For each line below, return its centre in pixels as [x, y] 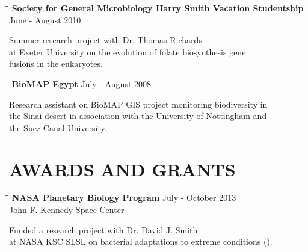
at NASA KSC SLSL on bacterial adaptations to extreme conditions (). [141, 241]
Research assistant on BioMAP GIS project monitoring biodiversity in [138, 104]
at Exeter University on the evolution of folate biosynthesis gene [128, 51]
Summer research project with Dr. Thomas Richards [106, 40]
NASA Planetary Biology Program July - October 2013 [124, 198]
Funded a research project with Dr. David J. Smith [103, 229]
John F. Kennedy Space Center [67, 210]
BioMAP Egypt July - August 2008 [82, 83]
